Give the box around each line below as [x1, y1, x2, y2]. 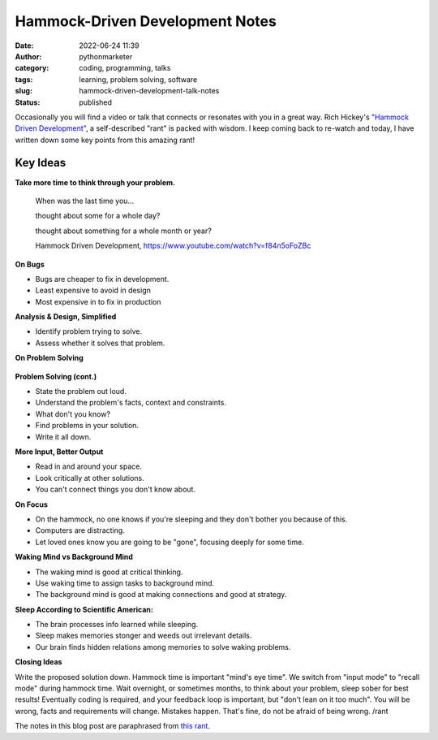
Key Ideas [15, 156, 67, 170]
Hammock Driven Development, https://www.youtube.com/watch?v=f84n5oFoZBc [35, 240, 311, 251]
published [79, 97, 113, 107]
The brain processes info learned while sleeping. [35, 620, 199, 630]
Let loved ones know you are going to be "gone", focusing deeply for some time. [35, 537, 304, 547]
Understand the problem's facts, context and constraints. [35, 398, 227, 408]
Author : [15, 51, 42, 61]
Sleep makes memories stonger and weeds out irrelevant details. [35, 630, 252, 641]
